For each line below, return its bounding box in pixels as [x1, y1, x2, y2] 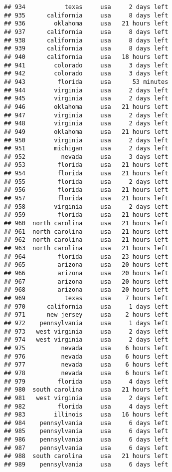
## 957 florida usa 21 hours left [4, 195, 169, 202]
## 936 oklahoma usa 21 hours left [4, 20, 169, 27]
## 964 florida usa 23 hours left [4, 253, 169, 260]
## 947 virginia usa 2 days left [4, 111, 169, 119]
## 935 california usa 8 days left [4, 11, 169, 19]
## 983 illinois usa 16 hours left [4, 411, 169, 419]
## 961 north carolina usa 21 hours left [4, 228, 169, 235]
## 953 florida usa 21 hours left [4, 161, 169, 169]
